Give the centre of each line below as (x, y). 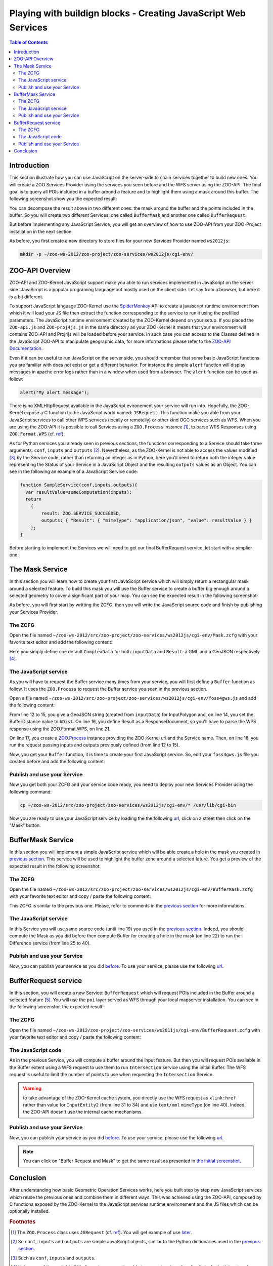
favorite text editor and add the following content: (61, 642)
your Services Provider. (34, 612)
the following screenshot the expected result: (56, 1007)
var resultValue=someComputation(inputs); (79, 492)
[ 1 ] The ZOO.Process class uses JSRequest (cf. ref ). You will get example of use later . (101, 1232)
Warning (32, 1088)
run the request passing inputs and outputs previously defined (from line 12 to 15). (95, 745)
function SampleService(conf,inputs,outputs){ (79, 485)
